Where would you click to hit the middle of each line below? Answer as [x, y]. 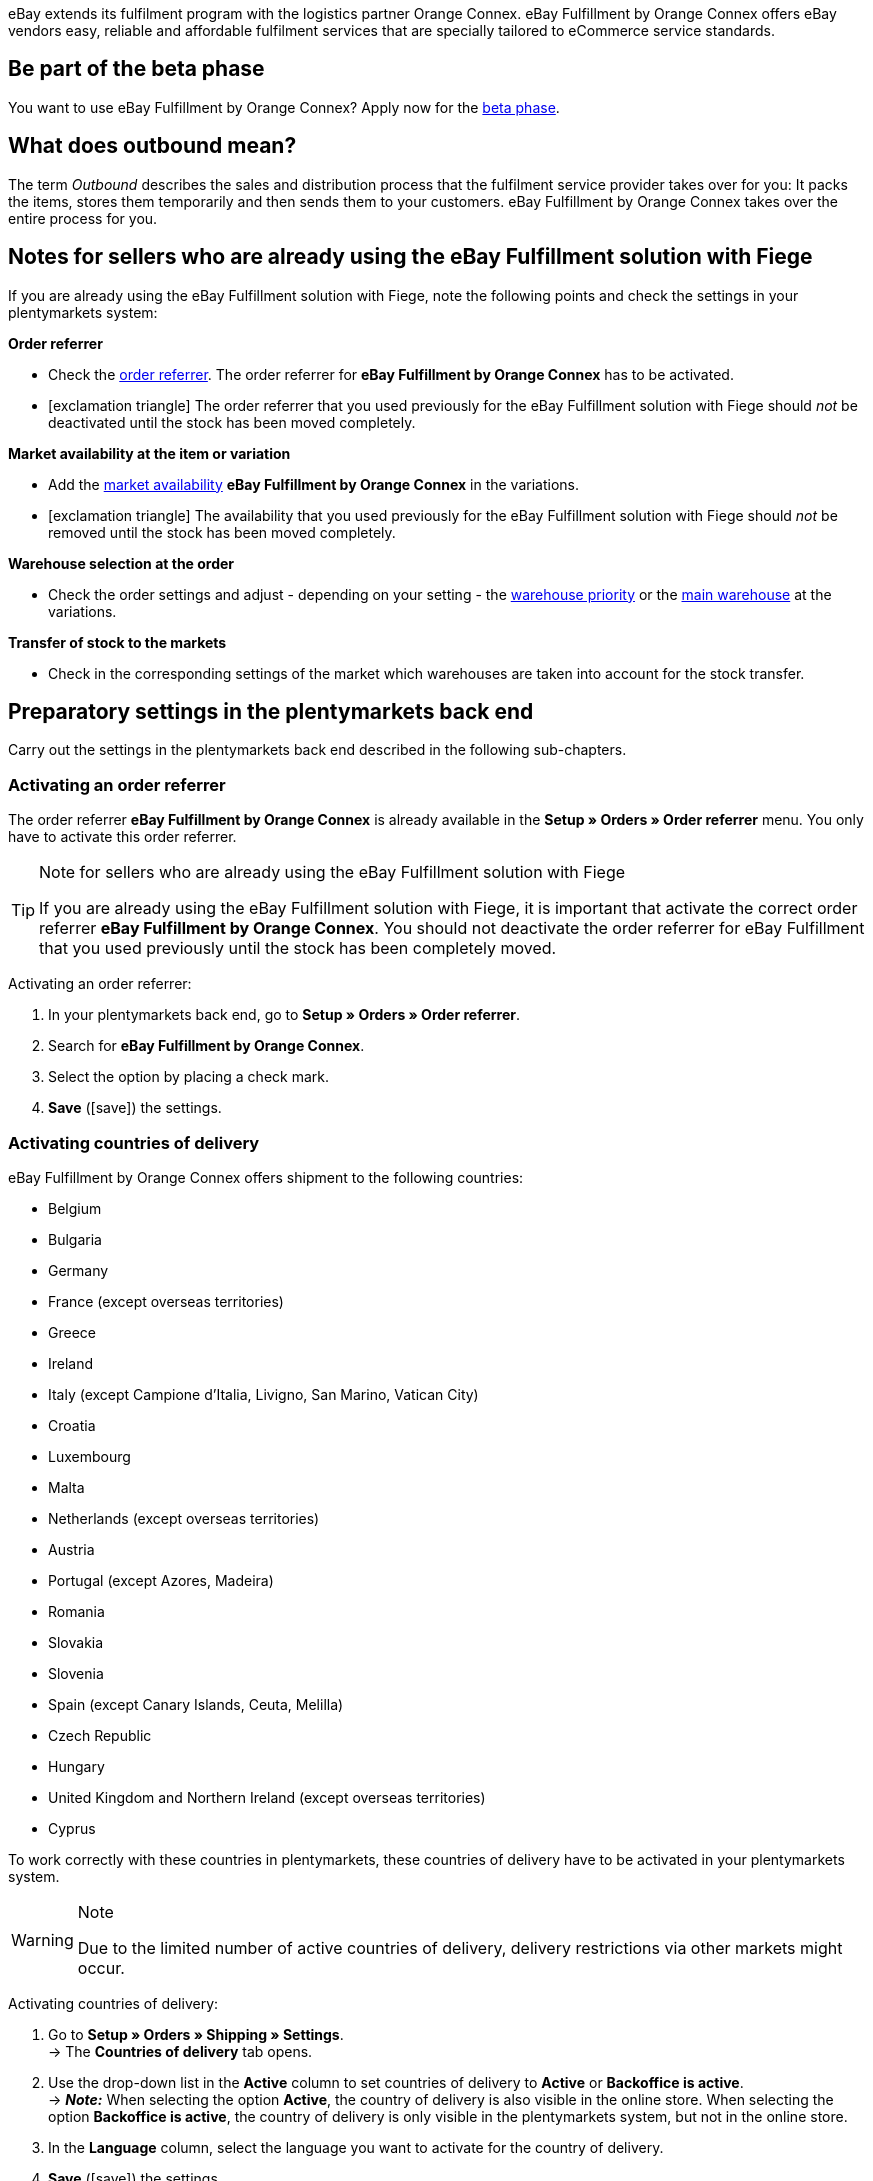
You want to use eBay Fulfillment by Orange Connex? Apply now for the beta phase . [284, 107]
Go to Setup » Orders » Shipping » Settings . [196, 2034]
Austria [71, 1549]
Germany [78, 1270]
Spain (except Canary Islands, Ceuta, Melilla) [196, 1704]
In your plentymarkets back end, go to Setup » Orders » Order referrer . [284, 1015]
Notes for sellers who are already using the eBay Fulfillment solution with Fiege [410, 257]
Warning [42, 1939]
